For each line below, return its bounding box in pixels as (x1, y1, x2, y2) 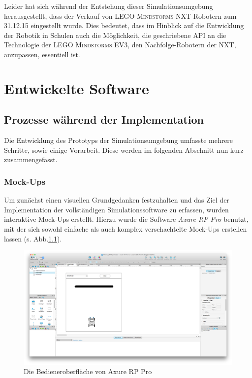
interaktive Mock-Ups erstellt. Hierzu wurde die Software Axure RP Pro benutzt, (4, 214, 249, 224)
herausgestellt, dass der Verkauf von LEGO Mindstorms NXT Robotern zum (4, 10, 237, 21)
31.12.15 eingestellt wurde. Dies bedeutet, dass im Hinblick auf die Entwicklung (4, 20, 244, 31)
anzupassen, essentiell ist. (4, 49, 80, 59)
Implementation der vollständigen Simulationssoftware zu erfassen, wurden (4, 204, 229, 214)
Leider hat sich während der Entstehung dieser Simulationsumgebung (4, 1, 213, 11)
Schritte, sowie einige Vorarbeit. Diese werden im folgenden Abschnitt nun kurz (4, 144, 244, 155)
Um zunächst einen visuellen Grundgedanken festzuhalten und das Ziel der (4, 195, 229, 205)
